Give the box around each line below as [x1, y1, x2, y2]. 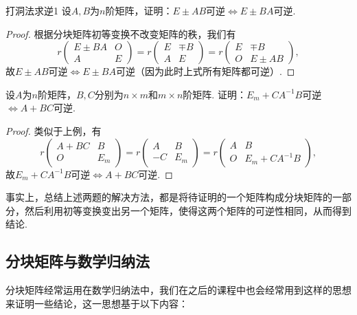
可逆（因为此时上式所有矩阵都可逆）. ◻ [115, 64, 295, 78]
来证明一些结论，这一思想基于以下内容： [5, 296, 188, 310]
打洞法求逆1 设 [5, 3, 71, 17]
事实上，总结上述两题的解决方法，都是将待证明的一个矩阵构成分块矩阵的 [5, 190, 332, 204]
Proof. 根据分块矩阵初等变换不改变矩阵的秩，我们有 [5, 26, 236, 41]
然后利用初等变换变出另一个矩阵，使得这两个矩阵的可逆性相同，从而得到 [24, 203, 352, 217]
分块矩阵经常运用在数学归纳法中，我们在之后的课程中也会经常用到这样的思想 [5, 283, 352, 297]
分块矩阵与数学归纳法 [5, 250, 150, 272]
